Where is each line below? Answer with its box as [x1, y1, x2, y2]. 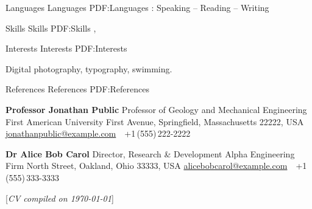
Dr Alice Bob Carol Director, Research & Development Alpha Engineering [5, 147, 295, 160]
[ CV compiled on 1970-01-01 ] [5, 191, 114, 204]
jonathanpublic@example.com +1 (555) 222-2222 [5, 127, 191, 140]
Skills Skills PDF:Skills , [5, 21, 96, 34]
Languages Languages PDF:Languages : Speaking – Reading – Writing [5, 1, 269, 13]
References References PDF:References [5, 83, 150, 95]
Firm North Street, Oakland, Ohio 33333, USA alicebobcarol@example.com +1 [5, 159, 307, 172]
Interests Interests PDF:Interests [5, 42, 127, 55]
